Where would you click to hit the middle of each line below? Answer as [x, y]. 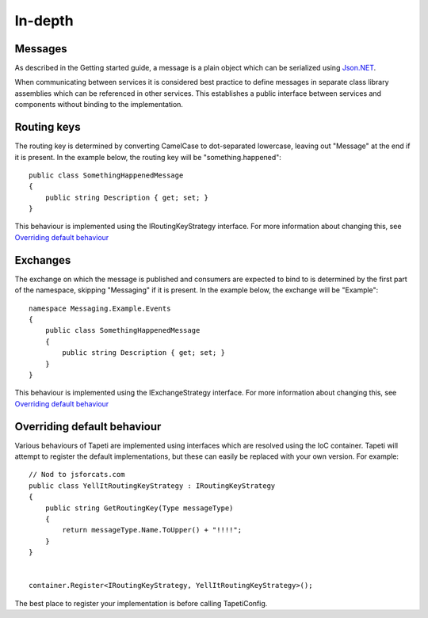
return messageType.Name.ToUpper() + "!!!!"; [152, 530]
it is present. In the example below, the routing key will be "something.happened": [148, 157]
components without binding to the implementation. [99, 105]
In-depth [44, 21]
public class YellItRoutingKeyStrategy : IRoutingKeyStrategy [152, 486]
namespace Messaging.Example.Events [100, 308]
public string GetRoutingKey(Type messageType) [139, 508]
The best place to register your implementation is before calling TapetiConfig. [141, 603]
